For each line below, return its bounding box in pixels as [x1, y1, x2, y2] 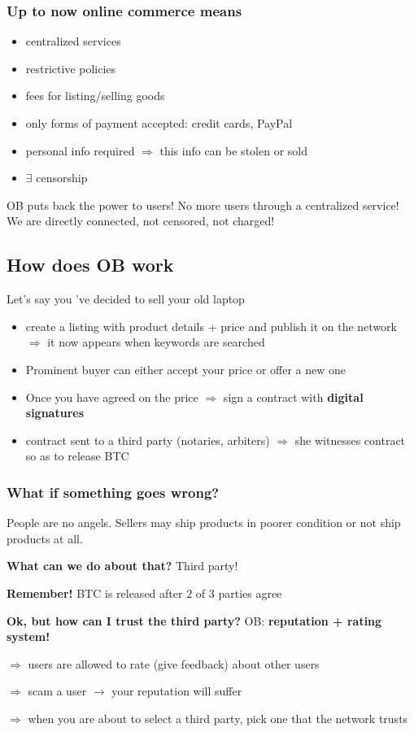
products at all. [7, 529, 83, 547]
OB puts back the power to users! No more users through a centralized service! [7, 196, 399, 213]
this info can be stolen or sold [159, 142, 307, 159]
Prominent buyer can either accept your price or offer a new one [25, 360, 346, 377]
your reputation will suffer [111, 682, 242, 699]
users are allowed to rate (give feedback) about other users [28, 655, 320, 672]
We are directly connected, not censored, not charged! [7, 212, 275, 229]
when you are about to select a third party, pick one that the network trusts [28, 709, 408, 726]
